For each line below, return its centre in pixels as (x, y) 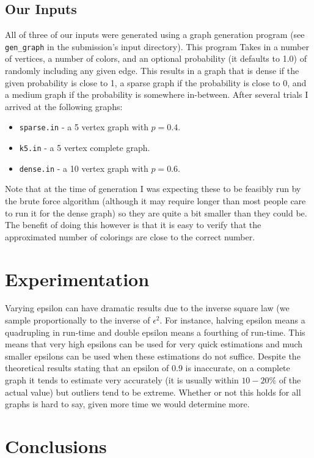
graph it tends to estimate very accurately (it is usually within (122, 380)
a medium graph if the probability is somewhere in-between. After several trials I (157, 94)
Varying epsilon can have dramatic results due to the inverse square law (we (147, 308)
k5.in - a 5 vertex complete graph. (85, 148)
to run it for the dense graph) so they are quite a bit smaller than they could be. (156, 212)
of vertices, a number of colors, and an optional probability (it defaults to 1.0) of (156, 58)
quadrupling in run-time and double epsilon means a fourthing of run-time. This (155, 332)
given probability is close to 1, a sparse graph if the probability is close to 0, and (156, 82)
